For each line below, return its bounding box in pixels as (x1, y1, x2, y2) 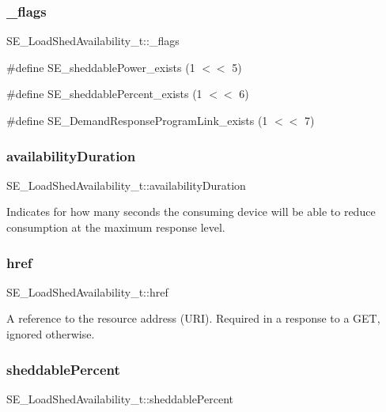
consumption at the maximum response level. (6, 219, 225, 235)
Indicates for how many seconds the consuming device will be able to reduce (6, 203, 376, 220)
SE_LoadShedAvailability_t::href (6, 283, 168, 300)
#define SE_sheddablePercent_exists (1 (6, 85, 202, 102)
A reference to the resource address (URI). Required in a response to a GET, (6, 310, 380, 327)
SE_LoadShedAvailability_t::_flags (6, 32, 180, 49)
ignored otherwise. (6, 326, 95, 342)
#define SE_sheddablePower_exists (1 (6, 59, 195, 75)
